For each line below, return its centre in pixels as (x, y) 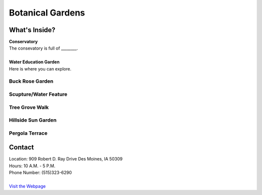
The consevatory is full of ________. (43, 48)
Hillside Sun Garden (33, 120)
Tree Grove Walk (29, 107)
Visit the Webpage (27, 186)
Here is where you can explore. (40, 69)
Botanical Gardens (47, 13)
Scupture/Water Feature (38, 94)
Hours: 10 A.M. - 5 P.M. (32, 166)
